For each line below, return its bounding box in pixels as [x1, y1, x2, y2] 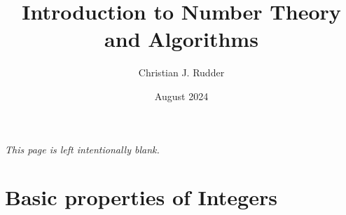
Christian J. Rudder [138, 65, 225, 80]
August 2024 [154, 88, 209, 103]
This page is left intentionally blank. [5, 141, 160, 156]
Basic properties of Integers [5, 183, 277, 211]
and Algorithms [104, 25, 258, 53]
